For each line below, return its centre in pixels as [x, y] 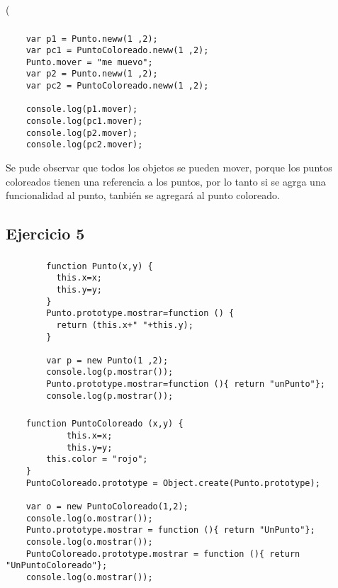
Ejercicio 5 [45, 233]
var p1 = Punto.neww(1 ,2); [92, 39]
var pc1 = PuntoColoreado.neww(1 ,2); [117, 51]
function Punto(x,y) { [100, 266]
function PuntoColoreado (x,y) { [105, 424]
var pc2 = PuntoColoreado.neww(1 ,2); [117, 86]
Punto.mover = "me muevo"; [89, 62]
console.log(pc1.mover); [84, 121]
